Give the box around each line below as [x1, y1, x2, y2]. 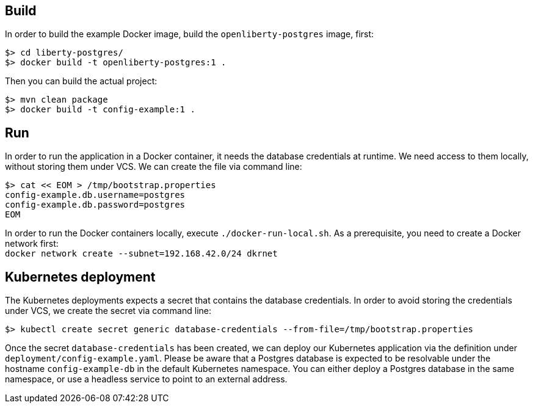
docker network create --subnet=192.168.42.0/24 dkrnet [5, 249, 278, 259]
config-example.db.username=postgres [5, 190, 186, 200]
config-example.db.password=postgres [5, 200, 186, 210]
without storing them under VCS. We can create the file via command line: [5, 161, 302, 172]
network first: [5, 238, 59, 249]
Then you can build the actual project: [5, 76, 158, 87]
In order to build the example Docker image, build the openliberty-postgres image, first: [5, 29, 374, 40]
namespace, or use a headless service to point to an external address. [5, 374, 288, 385]
